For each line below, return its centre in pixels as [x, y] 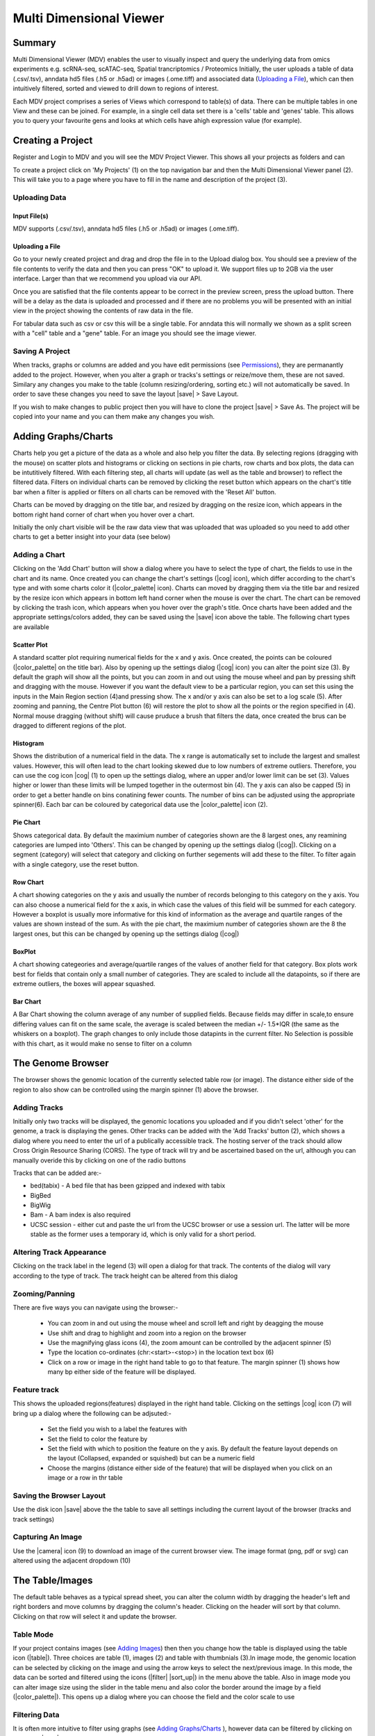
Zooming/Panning [44, 1294]
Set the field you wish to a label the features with [117, 1429]
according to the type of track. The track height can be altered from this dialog [125, 1276]
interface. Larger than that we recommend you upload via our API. [107, 278]
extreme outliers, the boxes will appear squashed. [84, 983]
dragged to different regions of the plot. [69, 725]
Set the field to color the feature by [98, 1439]
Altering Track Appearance [60, 1252]
